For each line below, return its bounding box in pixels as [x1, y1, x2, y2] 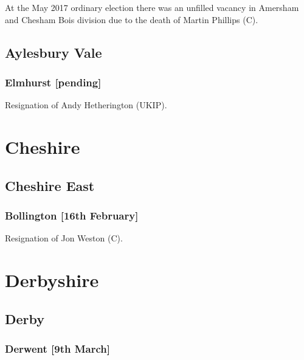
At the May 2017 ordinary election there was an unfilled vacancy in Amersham [5, 1, 299, 13]
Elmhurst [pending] [5, 74, 102, 89]
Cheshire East [5, 176, 95, 195]
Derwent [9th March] [5, 341, 110, 356]
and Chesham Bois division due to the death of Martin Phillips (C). [5, 13, 258, 26]
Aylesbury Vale [5, 43, 102, 61]
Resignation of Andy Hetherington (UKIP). [5, 99, 167, 111]
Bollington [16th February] [5, 207, 139, 223]
